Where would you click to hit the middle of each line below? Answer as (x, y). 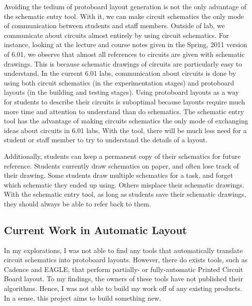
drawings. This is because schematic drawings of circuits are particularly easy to (123, 63)
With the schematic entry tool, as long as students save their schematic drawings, (125, 194)
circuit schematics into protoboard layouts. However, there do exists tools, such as (126, 260)
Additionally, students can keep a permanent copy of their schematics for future (122, 156)
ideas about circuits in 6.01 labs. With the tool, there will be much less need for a (125, 130)
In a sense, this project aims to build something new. (83, 297)
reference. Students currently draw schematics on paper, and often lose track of (121, 165)
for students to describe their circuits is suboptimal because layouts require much (125, 101)
